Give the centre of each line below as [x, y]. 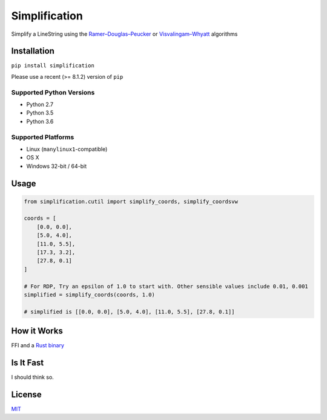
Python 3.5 [40, 113]
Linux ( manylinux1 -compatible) [67, 149]
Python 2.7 [40, 104]
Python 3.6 [40, 121]
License [26, 394]
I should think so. [32, 377]
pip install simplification [53, 66]
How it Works [37, 331]
